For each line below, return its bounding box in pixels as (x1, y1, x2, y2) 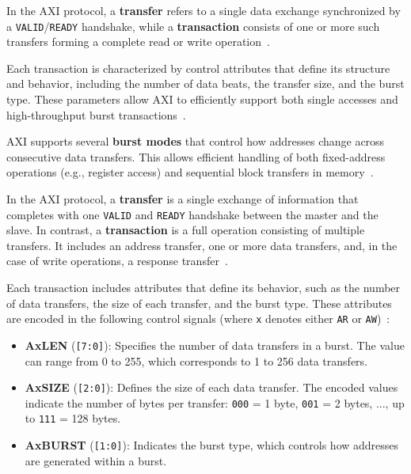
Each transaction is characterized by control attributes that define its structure (6, 59, 390, 76)
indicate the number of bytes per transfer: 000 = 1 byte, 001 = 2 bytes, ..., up (25, 394, 405, 411)
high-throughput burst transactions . (6, 106, 186, 123)
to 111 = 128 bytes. (25, 410, 121, 427)
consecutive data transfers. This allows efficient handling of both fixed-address (6, 148, 386, 165)
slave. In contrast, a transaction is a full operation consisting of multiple (6, 222, 365, 238)
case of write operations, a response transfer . (6, 252, 228, 269)
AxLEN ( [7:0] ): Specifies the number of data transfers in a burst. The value (25, 336, 405, 353)
